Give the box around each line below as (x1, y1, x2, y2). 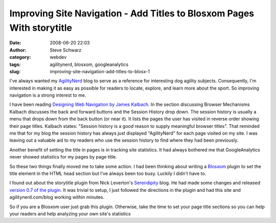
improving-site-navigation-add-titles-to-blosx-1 (50, 68, 150, 74)
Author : (9, 47, 27, 53)
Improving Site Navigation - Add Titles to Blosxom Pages (9, 8, 255, 19)
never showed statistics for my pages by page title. (9, 154, 117, 160)
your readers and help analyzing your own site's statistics (9, 210, 131, 217)
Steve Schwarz (50, 47, 82, 53)
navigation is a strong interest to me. (9, 92, 86, 98)
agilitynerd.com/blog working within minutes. (9, 194, 105, 200)
